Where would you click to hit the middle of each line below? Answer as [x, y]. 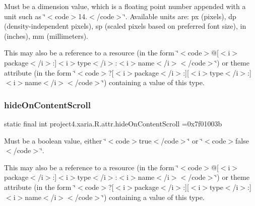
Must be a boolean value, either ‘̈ [55, 140]
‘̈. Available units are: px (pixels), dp [180, 16]
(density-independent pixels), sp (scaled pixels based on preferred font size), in [125, 26]
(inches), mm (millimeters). [46, 36]
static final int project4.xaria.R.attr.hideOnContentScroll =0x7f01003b [113, 123]
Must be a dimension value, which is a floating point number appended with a [125, 6]
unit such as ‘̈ [25, 16]
